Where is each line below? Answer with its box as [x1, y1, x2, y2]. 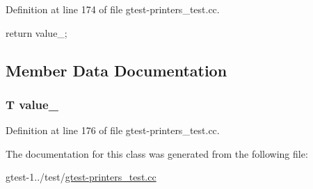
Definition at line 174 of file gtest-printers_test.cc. [6, 2, 220, 16]
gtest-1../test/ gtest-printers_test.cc [6, 170, 156, 184]
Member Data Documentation [6, 59, 227, 81]
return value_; [6, 25, 67, 40]
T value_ [6, 95, 58, 113]
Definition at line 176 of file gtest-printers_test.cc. [6, 123, 220, 138]
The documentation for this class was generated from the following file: [6, 146, 308, 161]
